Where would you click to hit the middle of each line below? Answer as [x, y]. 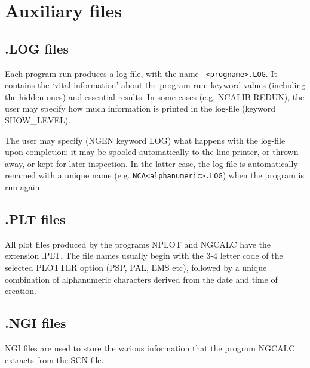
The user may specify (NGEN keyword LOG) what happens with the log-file [145, 140]
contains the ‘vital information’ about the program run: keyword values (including [155, 85]
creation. [21, 291]
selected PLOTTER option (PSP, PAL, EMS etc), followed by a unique [136, 268]
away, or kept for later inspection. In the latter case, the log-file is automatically [151, 163]
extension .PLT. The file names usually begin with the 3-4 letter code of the [144, 256]
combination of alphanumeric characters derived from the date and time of [141, 279]
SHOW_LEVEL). [38, 120]
